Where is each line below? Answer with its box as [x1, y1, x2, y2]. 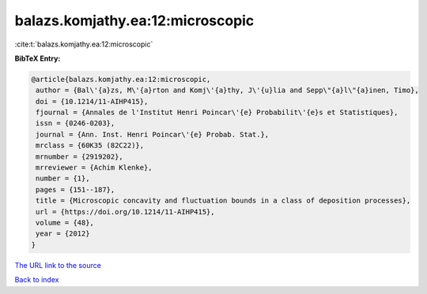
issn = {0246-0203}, [36, 119, 115, 128]
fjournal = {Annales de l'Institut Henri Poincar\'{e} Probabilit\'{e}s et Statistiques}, [36, 108, 399, 117]
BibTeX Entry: [14, 54, 61, 63]
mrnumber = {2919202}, [36, 152, 124, 161]
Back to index [14, 275, 59, 285]
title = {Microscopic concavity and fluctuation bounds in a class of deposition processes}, [36, 196, 411, 205]
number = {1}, [36, 174, 90, 183]
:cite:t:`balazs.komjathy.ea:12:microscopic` [14, 39, 153, 49]
